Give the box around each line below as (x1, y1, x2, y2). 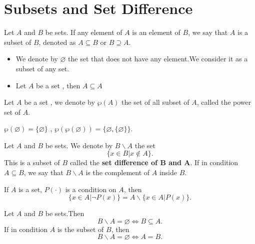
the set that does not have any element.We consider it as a (68, 53, 248, 64)
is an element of (132, 27, 180, 37)
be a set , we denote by (24, 97, 95, 107)
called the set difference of (69, 157, 158, 168)
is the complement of (85, 167, 150, 178)
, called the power (196, 97, 251, 107)
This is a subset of (4, 157, 60, 168)
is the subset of (57, 224, 104, 234)
